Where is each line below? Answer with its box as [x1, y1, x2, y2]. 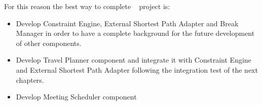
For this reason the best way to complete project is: [4, 1, 170, 11]
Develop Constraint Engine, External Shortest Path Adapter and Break [16, 18, 239, 28]
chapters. [16, 74, 44, 85]
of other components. [16, 37, 82, 48]
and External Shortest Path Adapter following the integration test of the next [16, 64, 258, 75]
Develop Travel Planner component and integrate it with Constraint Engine [16, 55, 251, 65]
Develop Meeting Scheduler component [16, 91, 137, 102]
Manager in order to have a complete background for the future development [16, 28, 255, 38]
